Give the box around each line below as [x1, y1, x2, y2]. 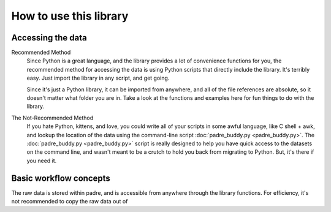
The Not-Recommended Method [11, 114, 94, 121]
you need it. [26, 157, 57, 164]
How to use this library [11, 9, 129, 23]
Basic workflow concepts [11, 173, 110, 183]
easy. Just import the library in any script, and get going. [26, 74, 170, 82]
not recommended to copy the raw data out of [11, 198, 128, 205]
